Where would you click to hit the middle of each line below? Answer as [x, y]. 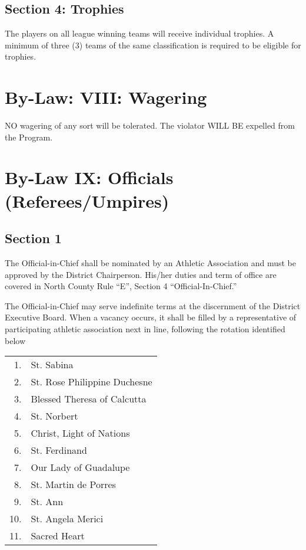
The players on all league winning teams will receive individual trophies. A [139, 33]
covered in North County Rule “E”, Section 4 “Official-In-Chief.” [121, 286]
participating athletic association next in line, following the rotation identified [145, 329]
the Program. [29, 137]
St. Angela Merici [67, 519]
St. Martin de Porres [73, 484]
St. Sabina [52, 365]
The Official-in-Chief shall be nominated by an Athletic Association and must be [150, 263]
